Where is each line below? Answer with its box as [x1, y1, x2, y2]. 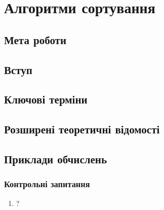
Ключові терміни [4, 91, 88, 107]
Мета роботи [4, 31, 67, 47]
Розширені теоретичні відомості [4, 121, 160, 137]
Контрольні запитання [4, 178, 90, 190]
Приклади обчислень [4, 151, 107, 166]
